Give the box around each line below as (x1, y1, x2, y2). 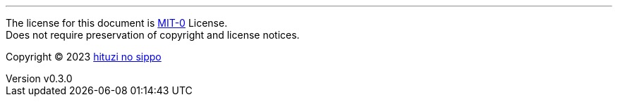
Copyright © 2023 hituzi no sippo (6, 51, 162, 63)
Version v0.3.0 (6, 72, 73, 84)
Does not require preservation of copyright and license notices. (6, 29, 300, 41)
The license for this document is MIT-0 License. (6, 17, 228, 29)
